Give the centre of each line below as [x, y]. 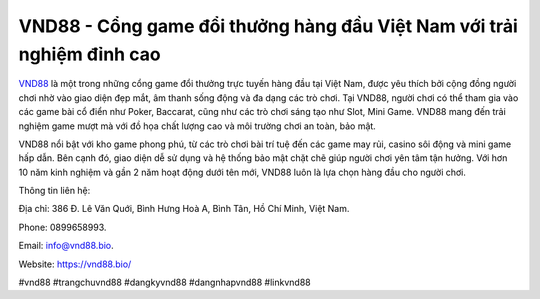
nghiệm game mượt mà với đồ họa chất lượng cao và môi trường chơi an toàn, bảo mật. [197, 126]
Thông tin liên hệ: [54, 191]
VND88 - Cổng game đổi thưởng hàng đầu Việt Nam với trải [268, 26]
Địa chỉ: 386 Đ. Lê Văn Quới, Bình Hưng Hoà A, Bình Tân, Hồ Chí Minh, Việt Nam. [184, 209]
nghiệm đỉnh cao [89, 54]
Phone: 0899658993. [62, 227]
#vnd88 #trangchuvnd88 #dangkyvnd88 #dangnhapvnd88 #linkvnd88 [164, 282]
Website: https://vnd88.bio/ [75, 264]
